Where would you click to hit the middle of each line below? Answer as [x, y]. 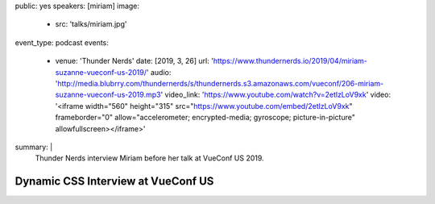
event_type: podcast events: [62, 42]
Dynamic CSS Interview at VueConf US [114, 181]
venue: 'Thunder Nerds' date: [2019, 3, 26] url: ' [134, 61]
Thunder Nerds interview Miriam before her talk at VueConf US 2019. [150, 158]
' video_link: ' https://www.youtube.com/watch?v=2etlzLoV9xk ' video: [275, 95]
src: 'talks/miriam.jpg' [91, 24]
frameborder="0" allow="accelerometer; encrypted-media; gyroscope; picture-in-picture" [205, 118]
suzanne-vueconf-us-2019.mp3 [108, 95]
